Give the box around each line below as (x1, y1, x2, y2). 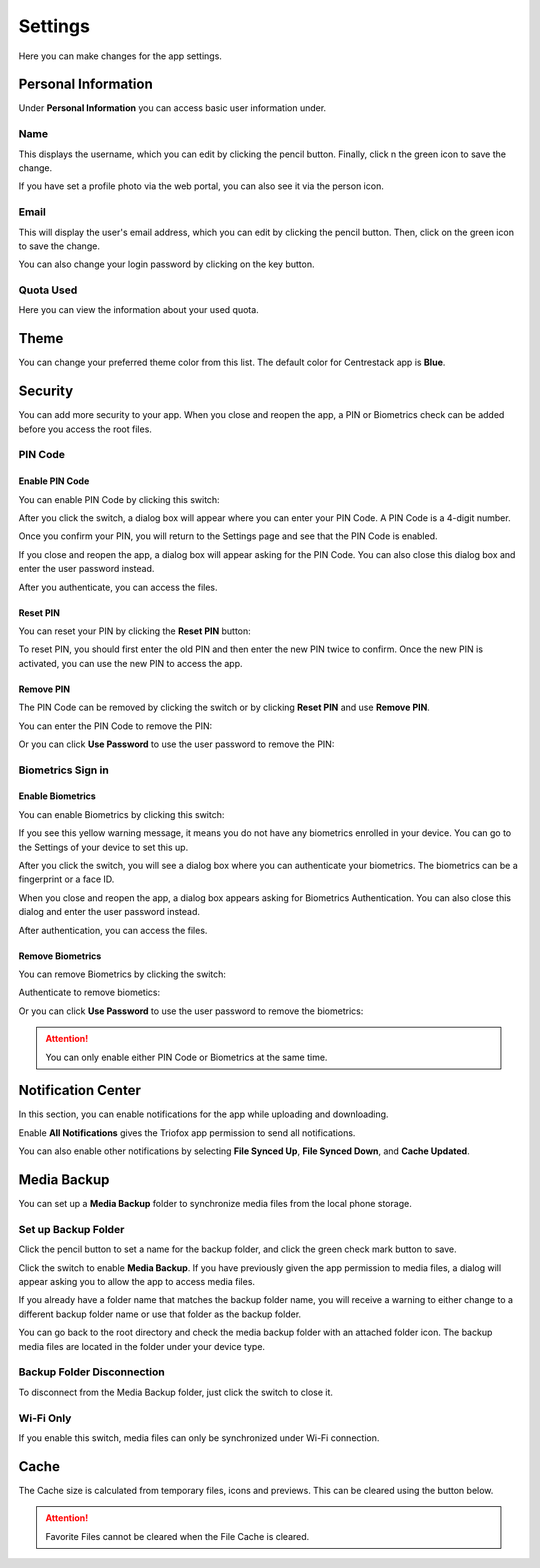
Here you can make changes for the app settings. (18, 50, 222, 62)
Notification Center (18, 1082, 142, 1099)
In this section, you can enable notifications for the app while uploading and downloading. (18, 1108, 389, 1120)
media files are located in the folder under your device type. (18, 1340, 265, 1352)
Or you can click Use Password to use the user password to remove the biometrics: (18, 1005, 364, 1017)
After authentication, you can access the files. (18, 924, 208, 936)
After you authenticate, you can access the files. (18, 581, 219, 593)
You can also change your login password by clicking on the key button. (18, 258, 315, 270)
